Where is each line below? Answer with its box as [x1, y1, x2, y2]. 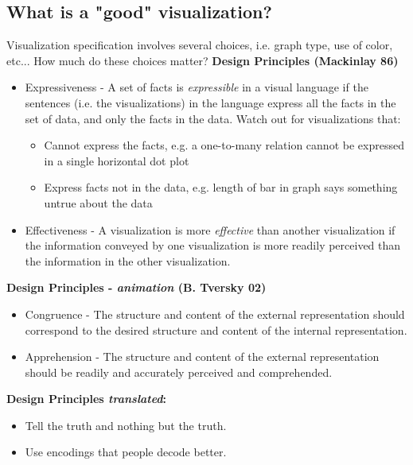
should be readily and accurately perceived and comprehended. [25, 363, 333, 380]
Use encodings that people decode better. [25, 444, 227, 460]
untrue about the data [44, 194, 153, 211]
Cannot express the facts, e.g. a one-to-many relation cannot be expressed [44, 137, 404, 153]
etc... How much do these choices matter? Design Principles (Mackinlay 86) [6, 52, 399, 68]
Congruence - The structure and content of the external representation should [25, 305, 405, 322]
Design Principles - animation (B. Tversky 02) [6, 279, 267, 296]
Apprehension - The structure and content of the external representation [25, 348, 380, 365]
